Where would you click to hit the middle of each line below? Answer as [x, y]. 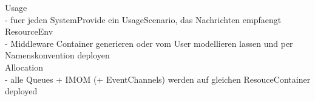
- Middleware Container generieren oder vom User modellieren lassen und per [149, 43]
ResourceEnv [29, 31]
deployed [21, 91]
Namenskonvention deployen [57, 55]
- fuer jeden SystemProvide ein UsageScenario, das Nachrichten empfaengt [143, 19]
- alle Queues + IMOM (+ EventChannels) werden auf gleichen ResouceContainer [158, 79]
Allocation [24, 67]
